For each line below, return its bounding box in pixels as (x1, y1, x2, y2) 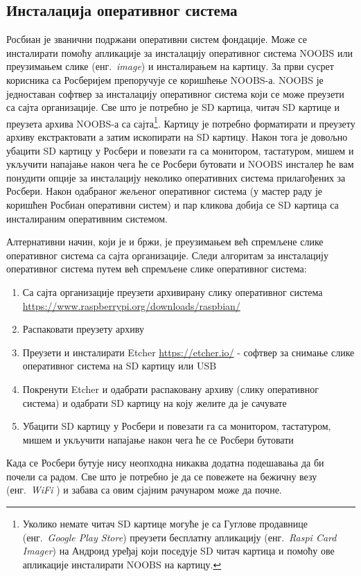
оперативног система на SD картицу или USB (22, 358, 217, 373)
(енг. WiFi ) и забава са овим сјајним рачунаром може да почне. (6, 482, 282, 497)
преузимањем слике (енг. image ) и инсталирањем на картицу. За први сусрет (6, 59, 334, 73)
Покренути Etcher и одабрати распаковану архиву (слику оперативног (22, 381, 319, 396)
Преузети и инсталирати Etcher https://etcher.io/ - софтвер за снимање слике (22, 344, 355, 359)
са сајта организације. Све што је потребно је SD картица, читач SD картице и (6, 100, 340, 114)
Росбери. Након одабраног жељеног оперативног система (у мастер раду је (6, 184, 323, 198)
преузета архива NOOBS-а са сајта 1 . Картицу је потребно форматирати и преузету (6, 114, 355, 130)
